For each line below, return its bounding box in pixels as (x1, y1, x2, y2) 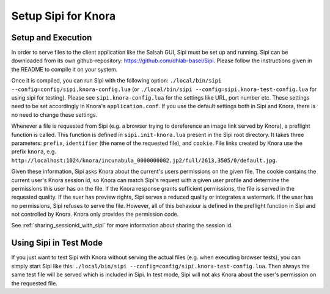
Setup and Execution (11, 32, 92, 43)
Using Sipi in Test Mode (11, 238, 103, 248)
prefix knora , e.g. (11, 148, 56, 155)
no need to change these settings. (11, 111, 98, 119)
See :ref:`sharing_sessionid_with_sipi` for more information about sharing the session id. (11, 222, 233, 229)
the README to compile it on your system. (11, 65, 118, 73)
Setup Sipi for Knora (11, 9, 116, 23)
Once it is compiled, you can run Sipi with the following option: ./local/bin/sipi (11, 77, 222, 84)
